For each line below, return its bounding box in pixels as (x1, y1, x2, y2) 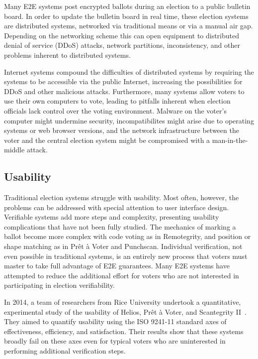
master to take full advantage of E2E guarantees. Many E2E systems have (4, 260, 230, 271)
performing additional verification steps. (4, 346, 126, 356)
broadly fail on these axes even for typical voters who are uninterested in (4, 336, 226, 346)
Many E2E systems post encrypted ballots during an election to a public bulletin (4, 1, 251, 11)
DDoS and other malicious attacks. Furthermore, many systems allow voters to (4, 86, 245, 96)
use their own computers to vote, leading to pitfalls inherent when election (4, 96, 231, 106)
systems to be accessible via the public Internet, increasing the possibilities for (4, 76, 243, 87)
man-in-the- (212, 134, 248, 145)
